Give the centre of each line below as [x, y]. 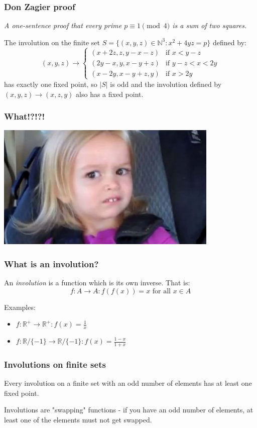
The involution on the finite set [52, 42]
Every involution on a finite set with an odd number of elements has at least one [128, 383]
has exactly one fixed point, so [51, 84]
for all [162, 291]
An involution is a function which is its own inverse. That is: [97, 282]
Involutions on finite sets [55, 364]
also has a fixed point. [110, 94]
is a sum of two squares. [210, 25]
